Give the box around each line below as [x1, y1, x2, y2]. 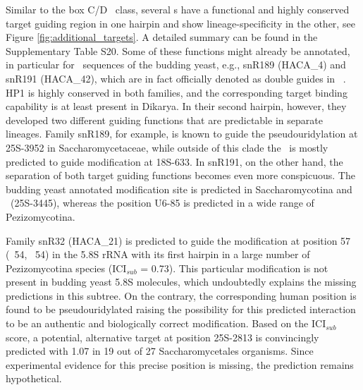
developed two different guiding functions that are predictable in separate [6, 112, 323, 127]
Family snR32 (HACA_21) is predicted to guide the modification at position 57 [6, 233, 351, 248]
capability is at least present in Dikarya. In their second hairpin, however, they [6, 99, 347, 114]
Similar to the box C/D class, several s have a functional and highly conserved [6, 2, 350, 16]
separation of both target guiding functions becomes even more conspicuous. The [6, 168, 355, 183]
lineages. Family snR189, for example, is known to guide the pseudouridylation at [6, 126, 358, 141]
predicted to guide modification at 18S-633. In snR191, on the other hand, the [6, 154, 343, 169]
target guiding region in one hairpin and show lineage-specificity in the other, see [6, 16, 355, 30]
